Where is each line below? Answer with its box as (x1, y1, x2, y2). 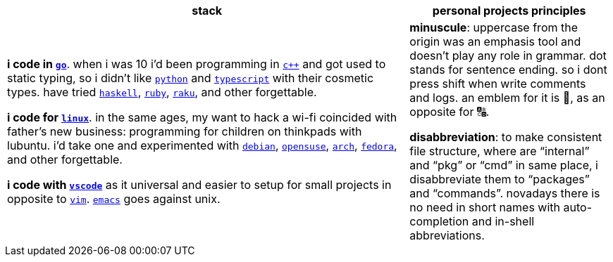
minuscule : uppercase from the (409, 20, 578, 34)
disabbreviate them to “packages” (409, 172, 590, 186)
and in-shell (471, 214, 535, 228)
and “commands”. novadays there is (409, 186, 600, 200)
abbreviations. (409, 228, 485, 242)
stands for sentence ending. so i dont (409, 63, 607, 77)
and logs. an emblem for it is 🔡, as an (409, 91, 605, 105)
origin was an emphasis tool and (409, 34, 581, 48)
